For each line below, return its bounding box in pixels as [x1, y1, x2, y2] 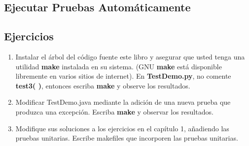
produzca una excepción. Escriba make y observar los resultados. [15, 106, 213, 117]
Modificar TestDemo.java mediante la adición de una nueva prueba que [15, 97, 231, 107]
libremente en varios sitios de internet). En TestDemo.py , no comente [15, 71, 231, 81]
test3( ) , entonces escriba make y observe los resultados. [15, 80, 190, 90]
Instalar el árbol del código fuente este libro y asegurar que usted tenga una [15, 51, 245, 61]
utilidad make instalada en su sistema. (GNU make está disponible [15, 61, 222, 71]
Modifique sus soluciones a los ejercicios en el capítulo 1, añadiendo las [15, 123, 229, 133]
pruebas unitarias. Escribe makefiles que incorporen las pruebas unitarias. [15, 133, 238, 143]
